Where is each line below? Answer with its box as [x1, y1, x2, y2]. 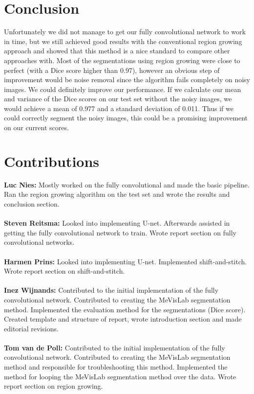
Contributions [4, 151, 100, 171]
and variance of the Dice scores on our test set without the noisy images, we [4, 93, 232, 104]
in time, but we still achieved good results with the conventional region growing [4, 36, 242, 46]
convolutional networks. [4, 237, 75, 247]
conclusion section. [4, 198, 60, 209]
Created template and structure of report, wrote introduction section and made [4, 314, 242, 324]
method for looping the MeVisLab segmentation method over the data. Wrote [4, 371, 236, 381]
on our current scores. [4, 122, 69, 133]
